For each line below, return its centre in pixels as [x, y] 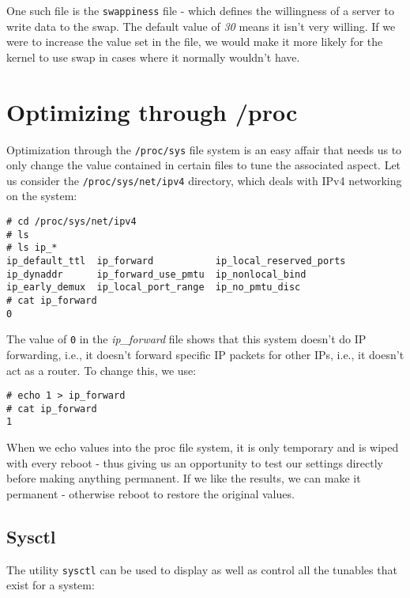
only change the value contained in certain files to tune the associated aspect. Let [204, 165]
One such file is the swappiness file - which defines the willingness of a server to [200, 10]
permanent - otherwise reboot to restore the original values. [150, 493]
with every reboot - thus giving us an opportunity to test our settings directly [195, 462]
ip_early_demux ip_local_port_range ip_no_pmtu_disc [154, 288]
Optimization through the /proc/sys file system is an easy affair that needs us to [204, 149]
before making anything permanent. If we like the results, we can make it [184, 478]
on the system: [42, 196]
